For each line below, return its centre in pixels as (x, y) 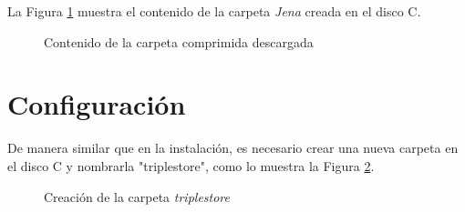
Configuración (97, 104)
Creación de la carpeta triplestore (137, 196)
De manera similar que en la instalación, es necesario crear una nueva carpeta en (233, 148)
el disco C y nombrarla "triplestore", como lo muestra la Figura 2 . (191, 165)
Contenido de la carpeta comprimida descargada (179, 41)
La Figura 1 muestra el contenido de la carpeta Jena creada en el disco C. (214, 11)
